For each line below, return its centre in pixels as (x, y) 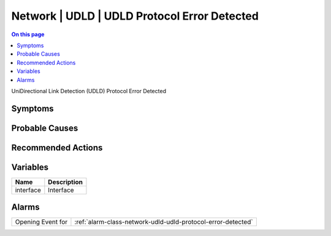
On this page (28, 34)
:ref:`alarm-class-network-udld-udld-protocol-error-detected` (164, 222)
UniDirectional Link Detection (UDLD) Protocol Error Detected (89, 91)
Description (65, 182)
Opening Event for (41, 222)
